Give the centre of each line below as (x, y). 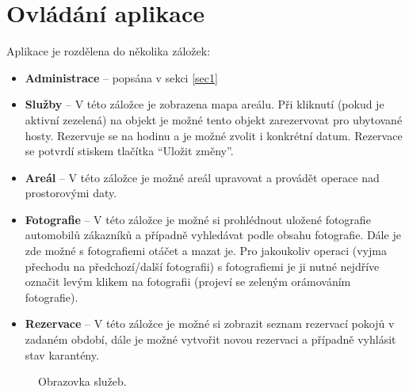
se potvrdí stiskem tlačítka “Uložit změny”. (129, 151)
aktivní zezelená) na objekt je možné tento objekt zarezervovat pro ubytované (214, 119)
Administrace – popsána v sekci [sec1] (121, 77)
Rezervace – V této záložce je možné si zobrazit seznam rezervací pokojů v (210, 323)
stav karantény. (62, 354)
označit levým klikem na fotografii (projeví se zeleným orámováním (188, 282)
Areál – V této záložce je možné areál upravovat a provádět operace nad (202, 177)
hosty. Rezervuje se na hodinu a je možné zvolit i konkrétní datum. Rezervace (214, 135)
